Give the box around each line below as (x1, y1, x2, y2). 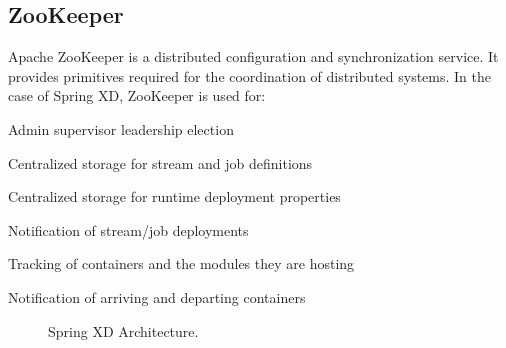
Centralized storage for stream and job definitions (8, 152, 313, 173)
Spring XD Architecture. (48, 320, 199, 341)
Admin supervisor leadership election (8, 118, 234, 139)
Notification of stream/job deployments (8, 219, 249, 240)
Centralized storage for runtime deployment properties (8, 186, 341, 207)
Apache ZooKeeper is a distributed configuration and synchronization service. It (8, 46, 499, 67)
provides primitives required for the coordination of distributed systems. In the (8, 65, 491, 86)
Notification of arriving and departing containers (8, 286, 306, 307)
